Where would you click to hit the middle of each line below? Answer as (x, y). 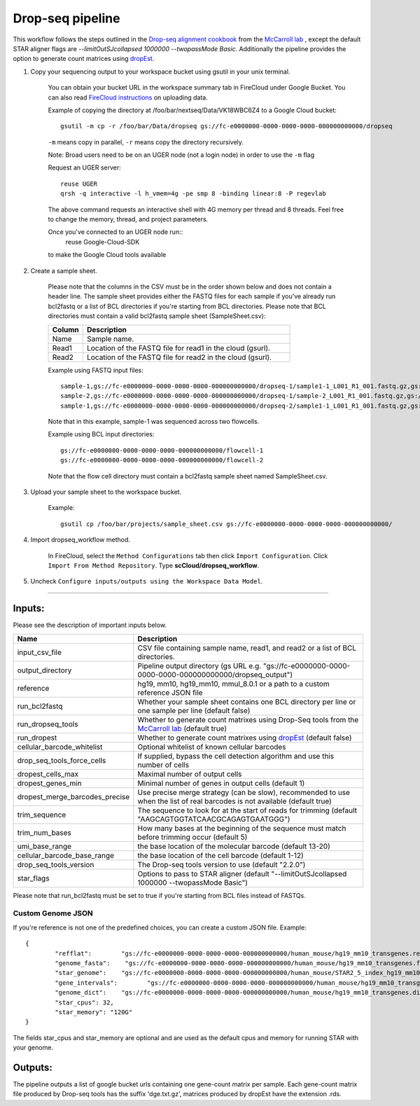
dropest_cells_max (48, 774)
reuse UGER (79, 184)
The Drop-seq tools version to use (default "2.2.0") (222, 864)
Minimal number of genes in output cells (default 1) (221, 783)
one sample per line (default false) (194, 710)
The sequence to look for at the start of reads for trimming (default (247, 810)
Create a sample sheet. (64, 270)
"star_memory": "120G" (94, 1012)
